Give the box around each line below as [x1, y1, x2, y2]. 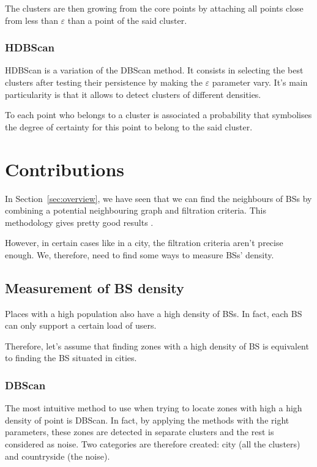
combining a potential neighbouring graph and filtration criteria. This [5, 204, 266, 217]
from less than [5, 13, 58, 26]
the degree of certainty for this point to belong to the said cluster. [5, 120, 253, 133]
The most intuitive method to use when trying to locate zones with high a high [5, 402, 302, 414]
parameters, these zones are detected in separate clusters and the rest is [5, 425, 274, 438]
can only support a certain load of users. [5, 319, 157, 332]
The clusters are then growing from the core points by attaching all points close [5, 2, 304, 14]
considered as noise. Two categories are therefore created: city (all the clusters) [5, 438, 300, 450]
